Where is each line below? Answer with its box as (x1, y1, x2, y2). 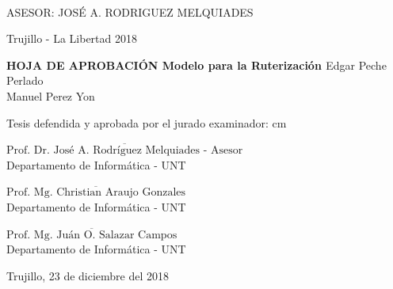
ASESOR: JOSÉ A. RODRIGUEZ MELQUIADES (6, 3, 254, 20)
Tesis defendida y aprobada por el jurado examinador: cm (6, 114, 287, 131)
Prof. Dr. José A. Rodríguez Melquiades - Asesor (6, 145, 243, 157)
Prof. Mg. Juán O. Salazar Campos (6, 229, 177, 241)
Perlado (6, 72, 44, 89)
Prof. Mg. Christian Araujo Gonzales (6, 187, 186, 199)
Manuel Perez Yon (6, 87, 95, 104)
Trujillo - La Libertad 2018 (6, 30, 137, 47)
